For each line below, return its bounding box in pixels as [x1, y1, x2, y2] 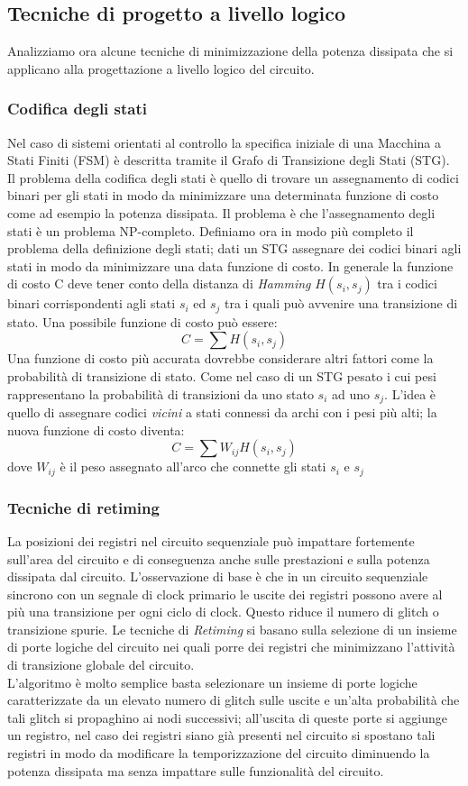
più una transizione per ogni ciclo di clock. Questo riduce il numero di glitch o [7, 602, 439, 621]
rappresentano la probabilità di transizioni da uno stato [7, 384, 314, 403]
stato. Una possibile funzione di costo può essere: [7, 312, 278, 331]
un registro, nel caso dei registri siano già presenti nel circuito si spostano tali [7, 726, 436, 745]
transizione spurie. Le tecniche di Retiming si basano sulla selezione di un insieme [7, 619, 457, 638]
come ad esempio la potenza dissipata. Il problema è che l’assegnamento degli [7, 203, 436, 222]
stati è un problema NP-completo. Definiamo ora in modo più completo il [7, 221, 414, 240]
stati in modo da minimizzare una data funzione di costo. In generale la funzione [7, 256, 454, 275]
